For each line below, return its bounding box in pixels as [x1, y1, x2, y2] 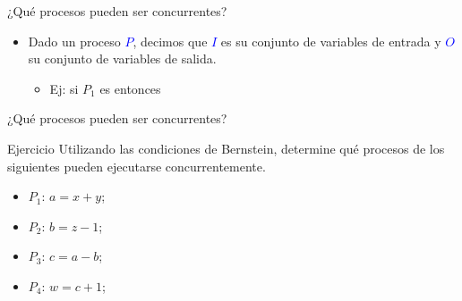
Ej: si [49, 79, 79, 97]
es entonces [99, 79, 161, 97]
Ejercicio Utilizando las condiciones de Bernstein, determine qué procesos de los [7, 138, 445, 157]
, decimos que [133, 31, 208, 50]
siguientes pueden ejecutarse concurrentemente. [7, 156, 266, 175]
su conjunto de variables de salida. [28, 49, 217, 68]
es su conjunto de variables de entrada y [220, 31, 441, 50]
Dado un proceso [28, 31, 121, 50]
